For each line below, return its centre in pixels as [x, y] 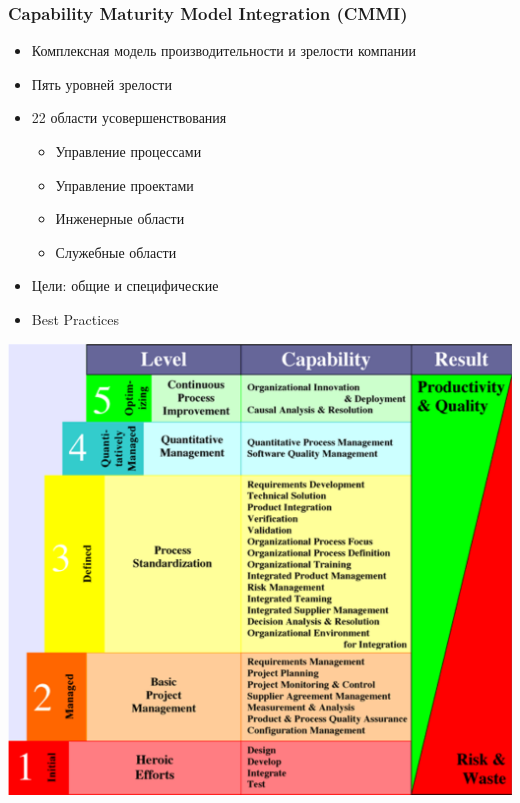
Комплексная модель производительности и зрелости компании [223, 50]
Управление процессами [128, 151]
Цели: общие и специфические [125, 285]
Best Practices [75, 318]
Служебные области [116, 251]
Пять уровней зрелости [101, 83]
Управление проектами [124, 184]
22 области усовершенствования [129, 117]
